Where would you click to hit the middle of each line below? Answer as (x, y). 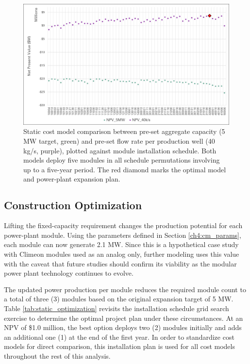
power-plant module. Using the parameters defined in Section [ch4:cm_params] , (123, 235)
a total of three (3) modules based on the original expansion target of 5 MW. (119, 299)
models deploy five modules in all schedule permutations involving (122, 160)
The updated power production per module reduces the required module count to (125, 289)
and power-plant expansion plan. (72, 179)
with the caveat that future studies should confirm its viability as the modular (120, 263)
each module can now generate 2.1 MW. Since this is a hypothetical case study (121, 244)
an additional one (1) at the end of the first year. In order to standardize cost (119, 337)
